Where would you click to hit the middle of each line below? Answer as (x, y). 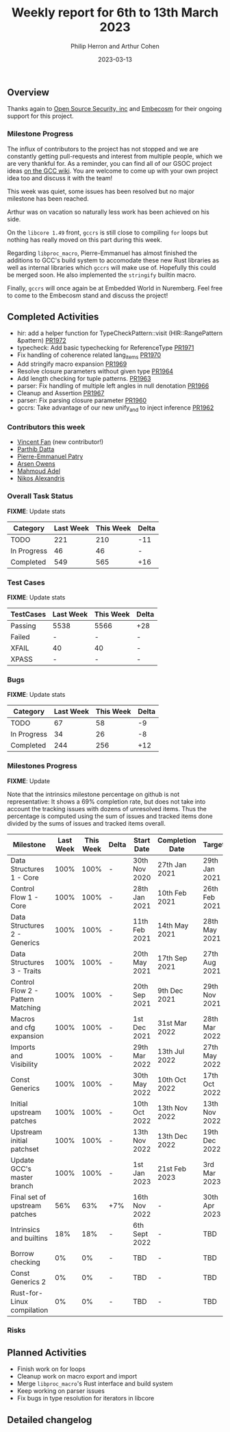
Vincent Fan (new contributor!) (60, 442)
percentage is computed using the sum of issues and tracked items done (110, 816)
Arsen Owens (36, 464)
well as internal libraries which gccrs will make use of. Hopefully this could (112, 267)
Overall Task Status (40, 496)
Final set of (28, 1197)
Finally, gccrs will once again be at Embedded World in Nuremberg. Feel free (115, 288)
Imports (23, 1047)
